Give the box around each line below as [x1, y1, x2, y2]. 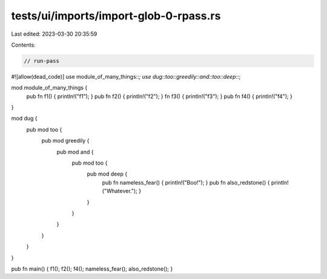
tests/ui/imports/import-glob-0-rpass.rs [11, 9, 221, 22]
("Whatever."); [102, 188, 137, 195]
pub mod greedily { [41, 137, 90, 145]
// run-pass [24, 57, 60, 64]
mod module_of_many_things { [11, 84, 88, 91]
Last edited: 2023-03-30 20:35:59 [11, 30, 97, 38]
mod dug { [11, 115, 38, 122]
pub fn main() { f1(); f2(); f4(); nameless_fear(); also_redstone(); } [11, 265, 173, 272]
